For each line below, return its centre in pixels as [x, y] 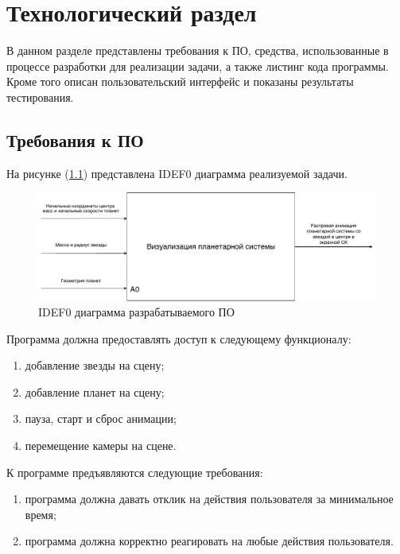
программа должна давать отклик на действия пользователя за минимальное [209, 499]
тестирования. [40, 97]
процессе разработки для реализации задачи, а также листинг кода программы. [198, 66]
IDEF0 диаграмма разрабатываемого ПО [136, 312]
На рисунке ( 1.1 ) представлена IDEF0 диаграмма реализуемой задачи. [177, 173]
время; [41, 514]
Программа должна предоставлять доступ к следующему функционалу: [179, 338]
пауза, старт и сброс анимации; [101, 418]
